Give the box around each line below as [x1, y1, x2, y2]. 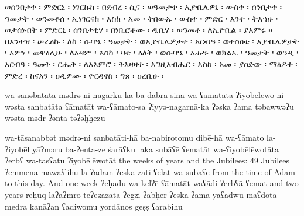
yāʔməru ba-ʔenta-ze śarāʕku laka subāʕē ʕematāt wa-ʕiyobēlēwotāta [32, 142, 279, 155]
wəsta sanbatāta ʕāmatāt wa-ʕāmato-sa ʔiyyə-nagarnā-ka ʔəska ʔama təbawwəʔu [5, 100, 294, 112]
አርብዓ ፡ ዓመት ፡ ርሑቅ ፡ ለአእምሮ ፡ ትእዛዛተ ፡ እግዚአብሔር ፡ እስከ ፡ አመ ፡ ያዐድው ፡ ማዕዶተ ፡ [5, 57, 298, 69]
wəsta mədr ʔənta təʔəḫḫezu [5, 112, 105, 124]
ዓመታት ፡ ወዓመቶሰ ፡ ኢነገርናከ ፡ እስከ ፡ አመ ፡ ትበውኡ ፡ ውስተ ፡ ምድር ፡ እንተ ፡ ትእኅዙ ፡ [5, 12, 278, 24]
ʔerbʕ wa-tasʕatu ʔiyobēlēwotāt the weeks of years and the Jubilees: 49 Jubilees [5, 154, 290, 166]
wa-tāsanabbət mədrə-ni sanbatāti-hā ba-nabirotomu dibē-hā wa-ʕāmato [5, 131, 264, 143]
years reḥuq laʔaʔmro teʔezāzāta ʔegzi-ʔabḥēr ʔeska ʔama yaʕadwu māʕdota [5, 188, 277, 200]
